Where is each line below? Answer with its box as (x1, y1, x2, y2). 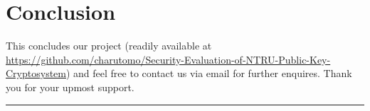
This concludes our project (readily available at (6, 38, 212, 53)
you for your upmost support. (6, 79, 134, 94)
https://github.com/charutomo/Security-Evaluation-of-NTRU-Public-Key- (6, 52, 331, 66)
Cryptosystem (6, 66, 66, 81)
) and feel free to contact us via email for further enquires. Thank (65, 66, 352, 81)
